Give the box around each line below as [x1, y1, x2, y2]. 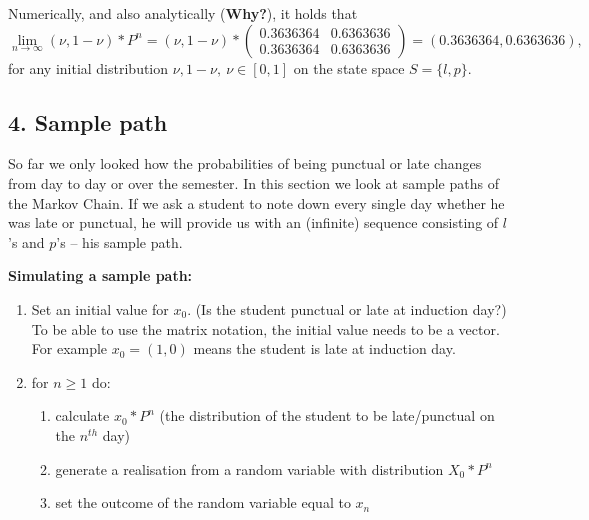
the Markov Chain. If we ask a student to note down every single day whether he [8, 192, 505, 213]
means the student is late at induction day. [193, 338, 456, 359]
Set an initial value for [31, 298, 169, 319]
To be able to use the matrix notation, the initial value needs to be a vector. [31, 318, 500, 339]
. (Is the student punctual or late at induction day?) [187, 298, 507, 319]
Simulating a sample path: [8, 265, 193, 286]
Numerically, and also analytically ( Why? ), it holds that [8, 3, 358, 23]
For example [31, 338, 108, 359]
